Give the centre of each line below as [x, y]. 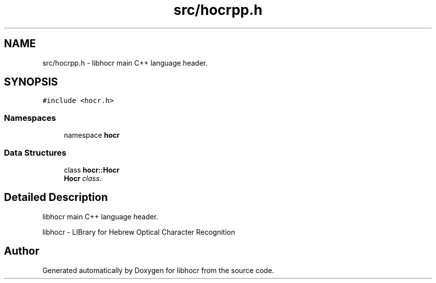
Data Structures [35, 152]
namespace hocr [92, 135]
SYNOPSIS [31, 82]
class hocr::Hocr [92, 170]
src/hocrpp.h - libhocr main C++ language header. [125, 63]
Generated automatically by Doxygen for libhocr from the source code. [158, 270]
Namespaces [30, 118]
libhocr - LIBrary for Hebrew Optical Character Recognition [139, 232]
